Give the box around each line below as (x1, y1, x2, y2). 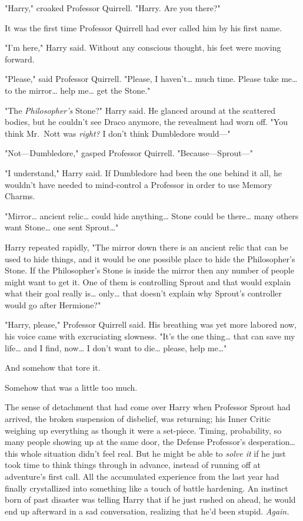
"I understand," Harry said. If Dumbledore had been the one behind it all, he (5, 166, 282, 179)
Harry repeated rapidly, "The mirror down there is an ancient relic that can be (5, 240, 288, 253)
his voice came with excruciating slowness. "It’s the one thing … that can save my (5, 330, 295, 342)
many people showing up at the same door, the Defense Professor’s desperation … (5, 436, 295, 448)
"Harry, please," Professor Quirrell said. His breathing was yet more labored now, (5, 318, 297, 331)
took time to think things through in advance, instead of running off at (5, 459, 261, 471)
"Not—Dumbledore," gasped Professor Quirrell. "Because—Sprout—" (5, 147, 253, 159)
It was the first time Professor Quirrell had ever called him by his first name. (5, 21, 282, 34)
